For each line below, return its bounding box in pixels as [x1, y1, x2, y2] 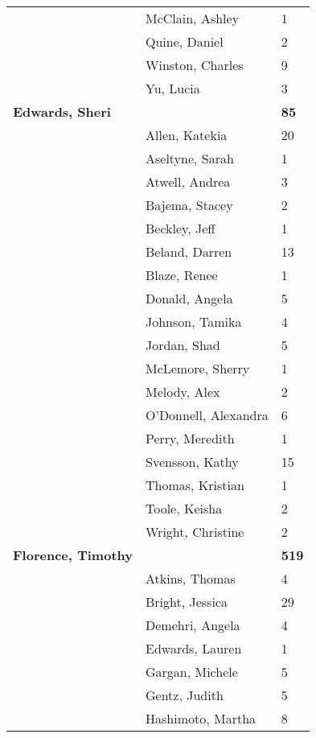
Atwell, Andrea [145, 172, 231, 191]
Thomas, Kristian [145, 476, 244, 494]
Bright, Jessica [145, 592, 228, 611]
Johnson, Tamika [145, 312, 242, 331]
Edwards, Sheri [13, 102, 111, 121]
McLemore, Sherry [145, 359, 250, 377]
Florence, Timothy [13, 546, 133, 564]
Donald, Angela [145, 289, 233, 307]
